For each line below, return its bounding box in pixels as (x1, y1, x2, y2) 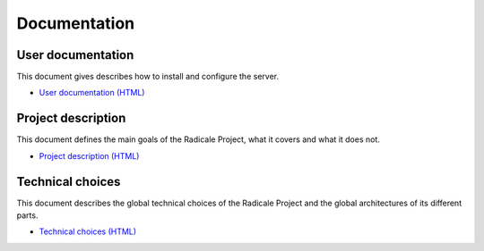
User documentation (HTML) (39, 88, 145, 98)
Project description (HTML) (39, 150, 140, 161)
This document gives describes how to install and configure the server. (16, 71, 280, 82)
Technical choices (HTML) (39, 226, 137, 237)
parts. (16, 210, 39, 221)
